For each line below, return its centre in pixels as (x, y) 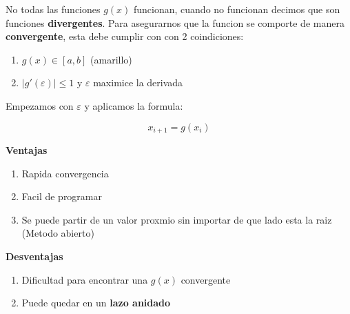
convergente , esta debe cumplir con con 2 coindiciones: (125, 36)
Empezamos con (40, 105)
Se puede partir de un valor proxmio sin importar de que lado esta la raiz (177, 219)
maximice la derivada (138, 82)
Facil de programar (62, 196)
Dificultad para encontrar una (85, 279)
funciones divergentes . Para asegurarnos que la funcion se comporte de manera (175, 22)
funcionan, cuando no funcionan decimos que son (237, 9)
